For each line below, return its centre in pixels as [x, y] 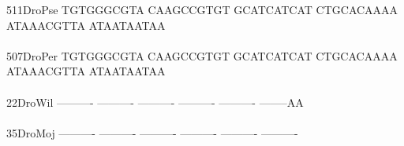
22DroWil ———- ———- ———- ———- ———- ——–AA [155, 102]
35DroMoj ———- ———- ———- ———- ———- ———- [152, 132]
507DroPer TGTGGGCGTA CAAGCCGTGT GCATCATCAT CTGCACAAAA [202, 55]
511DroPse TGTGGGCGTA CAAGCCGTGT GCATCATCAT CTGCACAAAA [202, 9]
